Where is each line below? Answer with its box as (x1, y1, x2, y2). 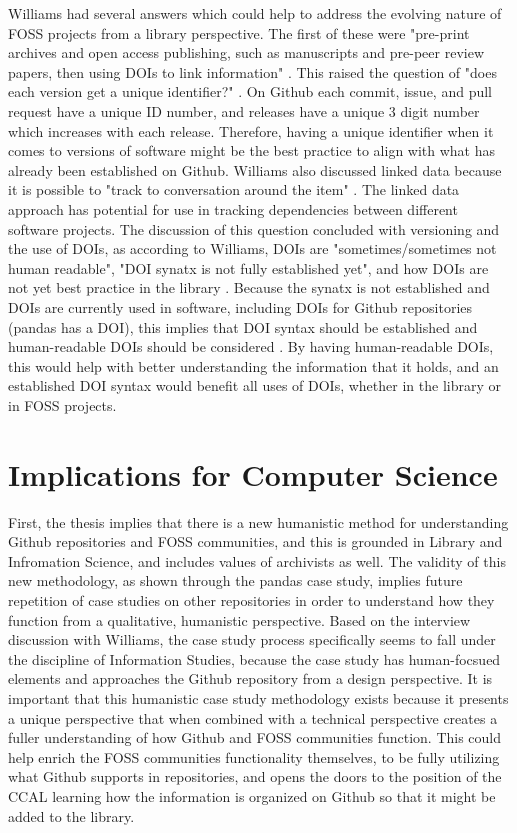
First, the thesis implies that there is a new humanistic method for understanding (8, 511, 509, 532)
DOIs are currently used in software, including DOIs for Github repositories (8, 296, 473, 317)
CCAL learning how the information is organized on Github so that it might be (8, 785, 496, 806)
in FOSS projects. (8, 394, 117, 415)
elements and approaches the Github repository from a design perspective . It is (8, 668, 493, 689)
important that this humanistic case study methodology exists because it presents (8, 687, 509, 708)
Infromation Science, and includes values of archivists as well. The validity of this (8, 550, 506, 571)
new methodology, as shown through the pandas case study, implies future (8, 570, 463, 591)
